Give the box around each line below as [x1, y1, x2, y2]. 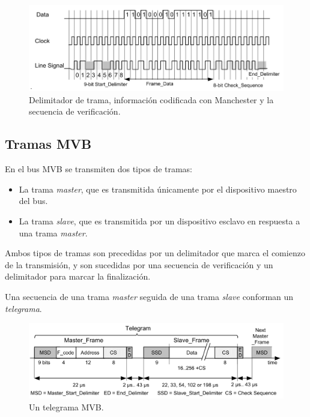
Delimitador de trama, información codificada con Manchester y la [29, 93, 274, 106]
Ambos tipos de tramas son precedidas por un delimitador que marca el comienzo [5, 247, 305, 259]
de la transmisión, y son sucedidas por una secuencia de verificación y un [5, 258, 273, 271]
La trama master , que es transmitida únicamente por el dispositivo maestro [19, 182, 297, 195]
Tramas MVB [5, 134, 92, 153]
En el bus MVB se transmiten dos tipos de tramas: [5, 163, 193, 175]
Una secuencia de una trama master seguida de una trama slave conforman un [5, 290, 294, 302]
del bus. [19, 194, 48, 207]
